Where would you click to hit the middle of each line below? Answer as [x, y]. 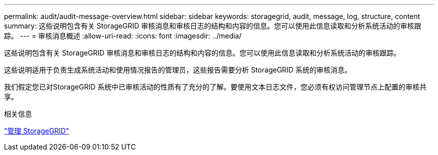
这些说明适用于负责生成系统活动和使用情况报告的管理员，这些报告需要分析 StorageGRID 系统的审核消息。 [178, 70]
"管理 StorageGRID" [36, 131]
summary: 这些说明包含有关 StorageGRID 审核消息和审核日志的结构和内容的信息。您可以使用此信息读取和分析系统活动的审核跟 [213, 26]
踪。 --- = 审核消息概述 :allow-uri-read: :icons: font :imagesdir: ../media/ [123, 36]
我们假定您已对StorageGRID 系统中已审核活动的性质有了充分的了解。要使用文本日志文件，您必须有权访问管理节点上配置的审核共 [215, 87]
